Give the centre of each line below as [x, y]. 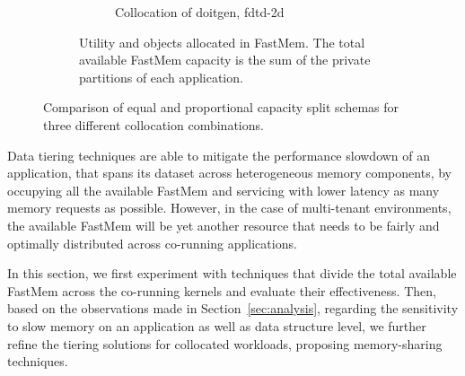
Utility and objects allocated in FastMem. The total [222, 42]
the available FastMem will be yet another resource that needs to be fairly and [224, 225]
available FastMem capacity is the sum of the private [225, 60]
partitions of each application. [161, 77]
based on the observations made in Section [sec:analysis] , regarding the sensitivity [233, 308]
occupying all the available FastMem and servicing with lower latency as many [224, 190]
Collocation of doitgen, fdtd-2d [200, 12]
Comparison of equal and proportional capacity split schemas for [221, 107]
